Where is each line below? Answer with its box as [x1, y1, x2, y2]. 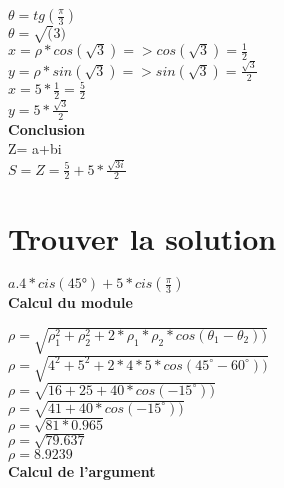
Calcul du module [8, 292, 133, 313]
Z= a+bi [8, 138, 62, 159]
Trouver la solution [8, 217, 277, 258]
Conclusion [8, 118, 86, 139]
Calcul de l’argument [8, 460, 156, 481]
